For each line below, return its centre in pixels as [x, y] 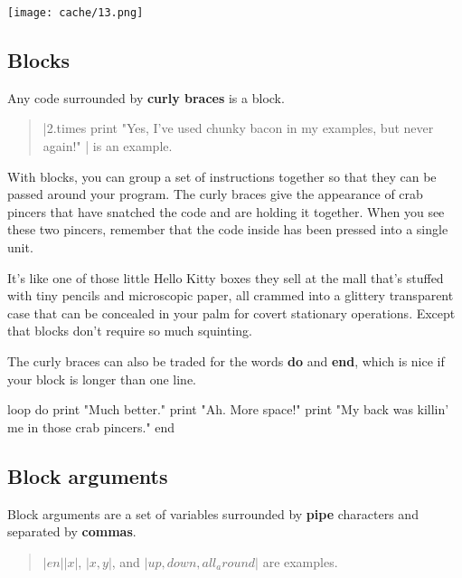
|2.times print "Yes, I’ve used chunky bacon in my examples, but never [238, 128]
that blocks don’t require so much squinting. [130, 331]
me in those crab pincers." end [91, 426]
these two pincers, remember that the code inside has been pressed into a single [228, 229]
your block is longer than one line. [102, 379]
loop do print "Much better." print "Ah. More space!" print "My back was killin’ [228, 409]
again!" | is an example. [108, 146]
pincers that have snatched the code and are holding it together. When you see [226, 211]
